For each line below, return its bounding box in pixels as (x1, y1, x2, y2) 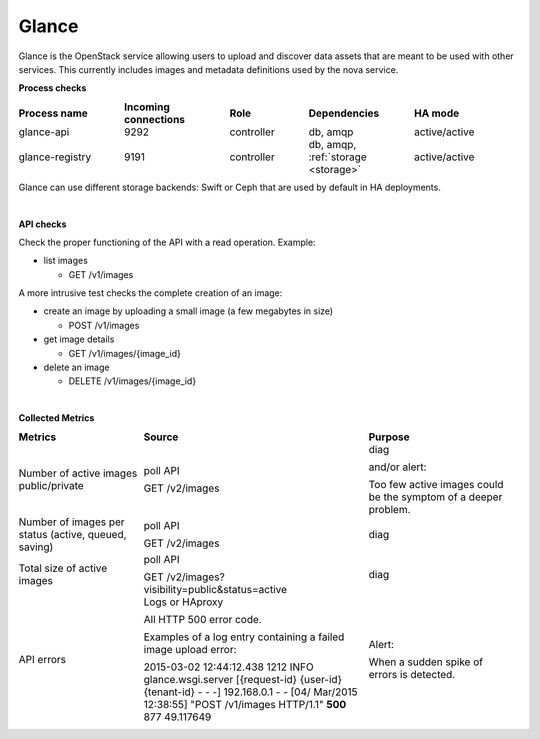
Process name (18, 106, 89, 120)
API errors (18, 652, 67, 666)
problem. (368, 502, 411, 516)
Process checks (18, 82, 87, 94)
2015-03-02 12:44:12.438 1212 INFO (143, 660, 314, 674)
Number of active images (18, 466, 138, 480)
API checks (18, 218, 67, 230)
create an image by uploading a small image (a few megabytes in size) (43, 305, 334, 317)
